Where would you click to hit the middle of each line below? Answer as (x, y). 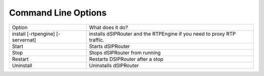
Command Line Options (58, 13)
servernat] (24, 40)
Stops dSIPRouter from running (125, 53)
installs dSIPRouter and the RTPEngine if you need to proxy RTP (162, 34)
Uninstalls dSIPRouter (114, 65)
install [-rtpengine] (33, 34)
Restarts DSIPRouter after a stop (126, 59)
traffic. (97, 40)
